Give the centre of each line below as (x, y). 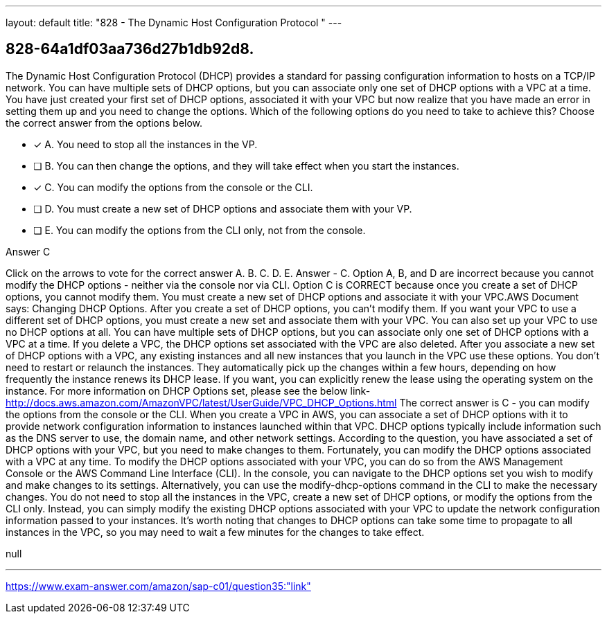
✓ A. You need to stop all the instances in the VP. (146, 144)
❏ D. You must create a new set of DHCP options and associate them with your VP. (223, 208)
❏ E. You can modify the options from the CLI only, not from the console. (200, 230)
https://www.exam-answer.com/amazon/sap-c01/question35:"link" (158, 586)
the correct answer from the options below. (104, 123)
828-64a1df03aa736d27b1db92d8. (130, 49)
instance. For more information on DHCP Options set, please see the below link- (188, 391)
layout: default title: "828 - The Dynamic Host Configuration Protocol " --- (174, 23)
